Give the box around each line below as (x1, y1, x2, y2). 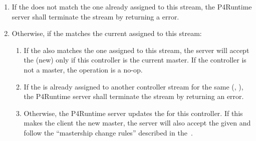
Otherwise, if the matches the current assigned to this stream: (12, 28, 202, 38)
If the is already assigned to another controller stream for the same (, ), (24, 81, 243, 91)
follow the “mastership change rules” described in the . (24, 127, 193, 137)
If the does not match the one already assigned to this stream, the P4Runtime (12, 1, 252, 11)
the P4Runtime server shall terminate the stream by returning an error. (24, 91, 244, 101)
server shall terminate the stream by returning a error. (12, 11, 179, 21)
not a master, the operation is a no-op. (24, 64, 143, 74)
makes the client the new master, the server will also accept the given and (24, 117, 251, 128)
